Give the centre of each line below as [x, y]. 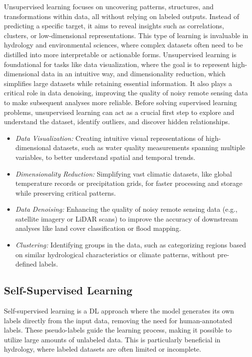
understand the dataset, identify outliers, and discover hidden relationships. [117, 122]
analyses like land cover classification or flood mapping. [98, 228]
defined [26, 264]
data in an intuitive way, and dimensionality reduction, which [134, 74]
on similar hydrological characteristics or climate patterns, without [115, 254]
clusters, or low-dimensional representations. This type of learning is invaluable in [126, 35]
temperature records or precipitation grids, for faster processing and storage [129, 183]
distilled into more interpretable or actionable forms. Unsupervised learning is [120, 54]
